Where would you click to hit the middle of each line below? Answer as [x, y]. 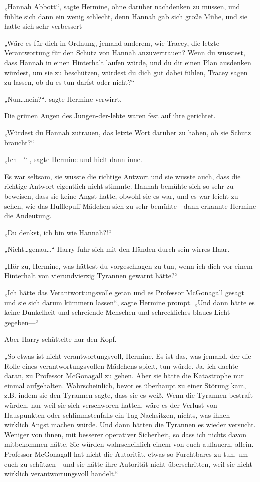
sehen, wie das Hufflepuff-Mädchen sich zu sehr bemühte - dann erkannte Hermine [130, 205]
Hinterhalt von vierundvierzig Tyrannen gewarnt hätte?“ [91, 276]
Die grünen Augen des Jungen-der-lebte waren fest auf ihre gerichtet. [110, 116]
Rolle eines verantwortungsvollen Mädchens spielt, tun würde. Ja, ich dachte [121, 365]
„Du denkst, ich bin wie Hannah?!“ [58, 232]
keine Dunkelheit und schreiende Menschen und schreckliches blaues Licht [117, 312]
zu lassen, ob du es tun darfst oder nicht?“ [69, 82]
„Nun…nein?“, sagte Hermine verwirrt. [63, 99]
